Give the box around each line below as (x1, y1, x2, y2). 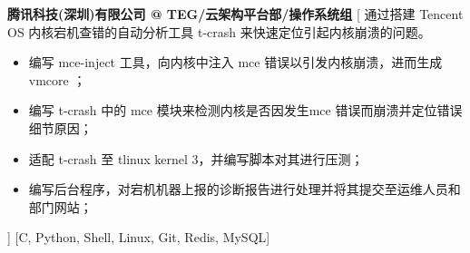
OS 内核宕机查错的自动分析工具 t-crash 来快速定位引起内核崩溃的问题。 (7, 22, 431, 41)
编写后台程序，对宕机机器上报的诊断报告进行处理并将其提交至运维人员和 (28, 180, 461, 199)
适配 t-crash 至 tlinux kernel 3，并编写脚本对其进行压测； (28, 149, 364, 168)
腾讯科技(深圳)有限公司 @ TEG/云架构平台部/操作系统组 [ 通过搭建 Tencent (7, 5, 464, 23)
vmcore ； (28, 70, 86, 89)
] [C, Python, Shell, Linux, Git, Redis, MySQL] (7, 228, 270, 247)
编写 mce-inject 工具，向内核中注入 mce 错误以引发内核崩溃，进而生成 (28, 53, 443, 72)
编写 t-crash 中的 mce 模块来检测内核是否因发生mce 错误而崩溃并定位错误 (28, 101, 463, 120)
